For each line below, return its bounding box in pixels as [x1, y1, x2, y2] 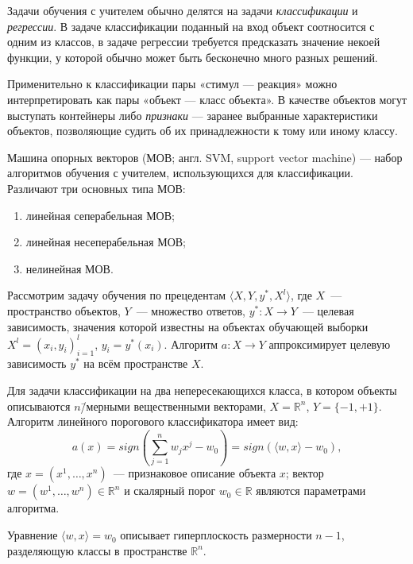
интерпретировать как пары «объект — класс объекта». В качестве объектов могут [7, 91, 407, 107]
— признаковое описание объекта [113, 465, 276, 481]
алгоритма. [7, 500, 60, 516]
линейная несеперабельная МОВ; [25, 234, 186, 250]
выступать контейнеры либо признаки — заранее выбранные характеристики [7, 106, 378, 123]
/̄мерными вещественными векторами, [80, 397, 266, 414]
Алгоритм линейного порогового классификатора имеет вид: [7, 413, 299, 430]
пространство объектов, [7, 302, 121, 319]
